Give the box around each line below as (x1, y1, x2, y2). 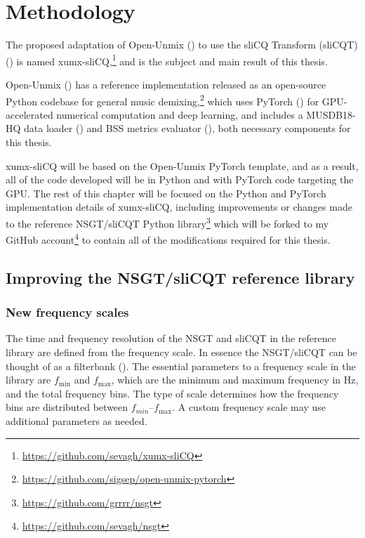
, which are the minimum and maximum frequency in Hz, (111, 372, 359, 387)
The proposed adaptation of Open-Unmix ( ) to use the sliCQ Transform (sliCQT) (6, 37, 358, 52)
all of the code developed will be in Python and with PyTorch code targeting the (6, 172, 354, 187)
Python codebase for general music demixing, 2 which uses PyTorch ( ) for (6, 91, 319, 108)
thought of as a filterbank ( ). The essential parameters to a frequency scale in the (6, 358, 356, 373)
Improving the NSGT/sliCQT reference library (6, 266, 355, 288)
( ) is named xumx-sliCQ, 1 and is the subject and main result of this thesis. (6, 51, 328, 68)
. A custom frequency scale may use (172, 400, 326, 414)
